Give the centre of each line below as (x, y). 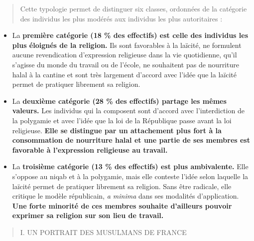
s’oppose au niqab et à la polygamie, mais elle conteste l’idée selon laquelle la (130, 176)
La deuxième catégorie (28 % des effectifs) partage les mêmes (119, 101)
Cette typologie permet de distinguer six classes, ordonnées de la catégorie (133, 8)
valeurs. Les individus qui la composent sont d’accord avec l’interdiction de (128, 111)
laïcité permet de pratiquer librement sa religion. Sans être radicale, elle (122, 186)
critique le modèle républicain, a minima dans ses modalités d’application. (126, 196)
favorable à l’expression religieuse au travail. (90, 149)
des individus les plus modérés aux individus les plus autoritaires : (121, 18)
